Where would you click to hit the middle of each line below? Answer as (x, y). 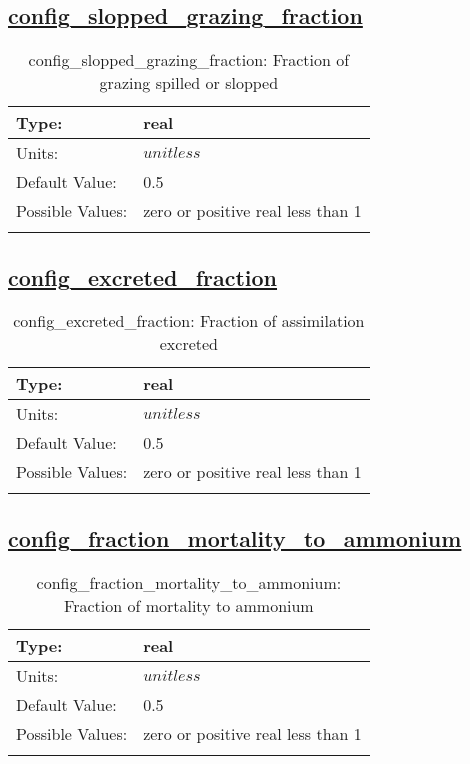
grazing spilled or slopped (189, 83)
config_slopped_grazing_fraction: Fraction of (189, 60)
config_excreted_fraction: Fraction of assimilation (189, 321)
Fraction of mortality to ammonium (189, 605)
